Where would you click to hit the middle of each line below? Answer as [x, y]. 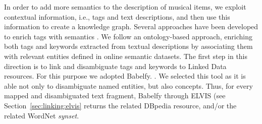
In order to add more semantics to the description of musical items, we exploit [125, 7]
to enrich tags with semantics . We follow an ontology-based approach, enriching [128, 36]
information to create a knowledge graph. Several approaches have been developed [131, 26]
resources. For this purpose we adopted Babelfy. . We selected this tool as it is [125, 76]
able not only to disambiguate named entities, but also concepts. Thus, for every [128, 85]
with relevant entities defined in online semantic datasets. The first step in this [126, 56]
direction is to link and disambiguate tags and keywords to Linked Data [115, 66]
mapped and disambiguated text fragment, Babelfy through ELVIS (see [115, 96]
